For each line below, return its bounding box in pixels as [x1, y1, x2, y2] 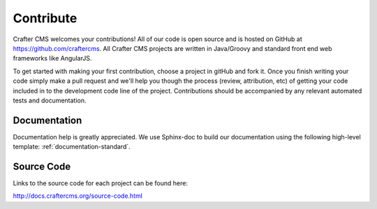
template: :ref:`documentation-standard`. [13, 143, 131, 151]
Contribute [13, 10, 77, 26]
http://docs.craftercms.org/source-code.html [13, 192, 143, 200]
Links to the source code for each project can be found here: [13, 179, 188, 187]
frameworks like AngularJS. [13, 54, 92, 63]
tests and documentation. [13, 96, 87, 104]
